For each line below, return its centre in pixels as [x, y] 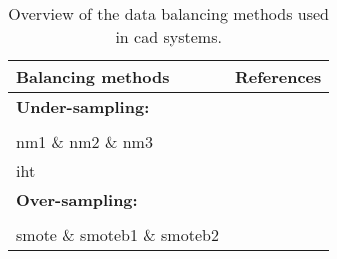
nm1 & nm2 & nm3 [84, 141]
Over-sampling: [77, 199]
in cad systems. [168, 36]
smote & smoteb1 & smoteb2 [117, 234]
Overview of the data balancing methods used [168, 13]
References [278, 76]
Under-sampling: [83, 106]
